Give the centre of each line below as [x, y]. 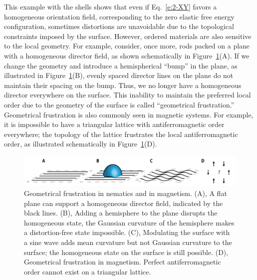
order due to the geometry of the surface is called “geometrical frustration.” [119, 104]
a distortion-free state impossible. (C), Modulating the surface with [127, 232]
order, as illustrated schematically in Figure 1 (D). [81, 144]
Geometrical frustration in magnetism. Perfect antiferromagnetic [123, 262]
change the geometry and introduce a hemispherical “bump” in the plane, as [121, 65]
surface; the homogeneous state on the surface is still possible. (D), [126, 252]
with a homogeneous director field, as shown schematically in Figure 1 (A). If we [127, 55]
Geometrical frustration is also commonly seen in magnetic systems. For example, [129, 114]
